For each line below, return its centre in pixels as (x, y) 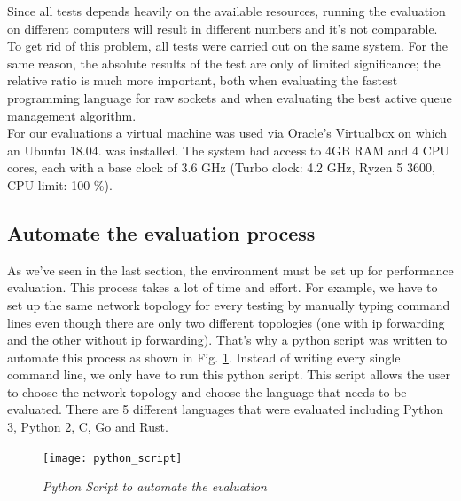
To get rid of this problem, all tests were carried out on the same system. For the (228, 46)
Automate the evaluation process (161, 232)
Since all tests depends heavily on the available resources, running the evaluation (227, 11)
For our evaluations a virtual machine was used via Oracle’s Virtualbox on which (227, 133)
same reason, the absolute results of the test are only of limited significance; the (224, 63)
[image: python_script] (113, 458)
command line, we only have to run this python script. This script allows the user (229, 374)
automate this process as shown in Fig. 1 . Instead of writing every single (204, 357)
